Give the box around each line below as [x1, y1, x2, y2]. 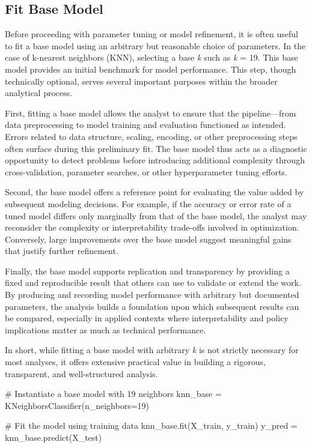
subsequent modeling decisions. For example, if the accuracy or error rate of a [5, 197, 292, 210]
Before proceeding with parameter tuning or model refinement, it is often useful [5, 28, 298, 40]
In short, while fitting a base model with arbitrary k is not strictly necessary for [5, 344, 299, 356]
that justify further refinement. [5, 244, 118, 257]
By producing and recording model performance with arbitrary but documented [5, 288, 299, 301]
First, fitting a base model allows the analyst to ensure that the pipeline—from [5, 106, 296, 119]
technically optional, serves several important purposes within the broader [5, 74, 278, 87]
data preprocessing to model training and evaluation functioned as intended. [5, 118, 286, 131]
